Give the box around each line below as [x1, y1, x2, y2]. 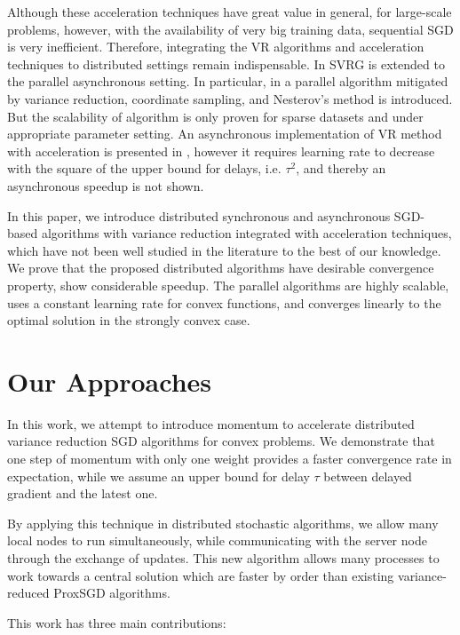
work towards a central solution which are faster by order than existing [7, 566, 394, 584]
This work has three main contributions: [7, 613, 226, 631]
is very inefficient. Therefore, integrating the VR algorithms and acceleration [7, 37, 424, 56]
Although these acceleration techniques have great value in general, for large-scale [7, 3, 452, 20]
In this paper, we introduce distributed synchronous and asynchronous [7, 206, 391, 225]
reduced [7, 583, 50, 602]
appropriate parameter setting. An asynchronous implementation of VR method [7, 124, 442, 143]
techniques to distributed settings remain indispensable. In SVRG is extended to [7, 54, 445, 73]
